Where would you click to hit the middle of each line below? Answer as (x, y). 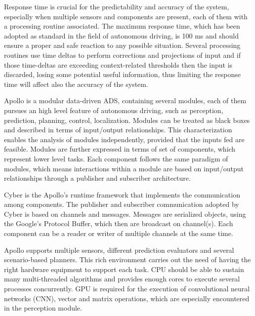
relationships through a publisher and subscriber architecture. (97, 178)
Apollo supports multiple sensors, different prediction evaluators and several (119, 250)
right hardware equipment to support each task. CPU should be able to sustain (124, 269)
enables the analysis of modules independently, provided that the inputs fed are (124, 139)
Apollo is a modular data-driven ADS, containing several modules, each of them (125, 100)
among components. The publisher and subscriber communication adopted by (122, 204)
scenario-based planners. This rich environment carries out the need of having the (127, 259)
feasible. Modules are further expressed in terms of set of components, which (120, 149)
